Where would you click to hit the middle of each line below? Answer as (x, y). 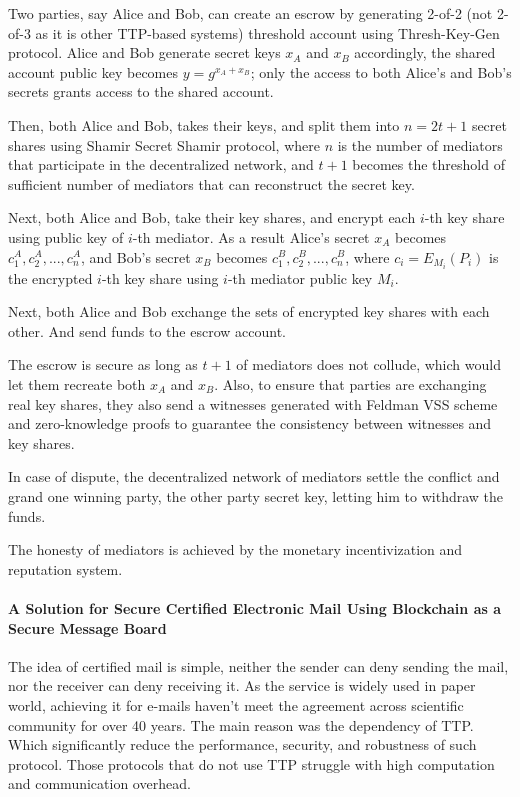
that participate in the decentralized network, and (161, 164)
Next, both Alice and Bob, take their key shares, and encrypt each (212, 217)
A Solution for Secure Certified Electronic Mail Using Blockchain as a (255, 607)
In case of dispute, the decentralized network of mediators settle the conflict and (254, 476)
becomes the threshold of (428, 164)
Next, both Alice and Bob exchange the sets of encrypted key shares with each (249, 311)
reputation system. (65, 568)
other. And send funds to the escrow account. (147, 330)
